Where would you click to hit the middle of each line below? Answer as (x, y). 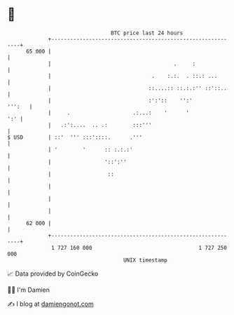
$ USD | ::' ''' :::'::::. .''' (75, 137)
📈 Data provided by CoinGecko (53, 274)
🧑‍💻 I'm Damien (29, 290)
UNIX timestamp (145, 260)
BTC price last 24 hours (147, 33)
